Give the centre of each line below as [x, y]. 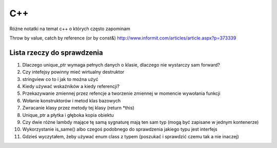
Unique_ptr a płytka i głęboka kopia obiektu [68, 115]
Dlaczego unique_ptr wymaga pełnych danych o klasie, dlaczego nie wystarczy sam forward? [121, 65]
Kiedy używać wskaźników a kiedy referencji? [71, 87]
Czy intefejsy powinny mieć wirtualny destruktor [73, 72]
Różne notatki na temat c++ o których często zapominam [70, 29]
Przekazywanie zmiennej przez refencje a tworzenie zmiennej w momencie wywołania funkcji [121, 93]
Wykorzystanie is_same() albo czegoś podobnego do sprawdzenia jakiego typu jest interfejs [120, 129]
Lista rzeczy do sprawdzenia [56, 52]
